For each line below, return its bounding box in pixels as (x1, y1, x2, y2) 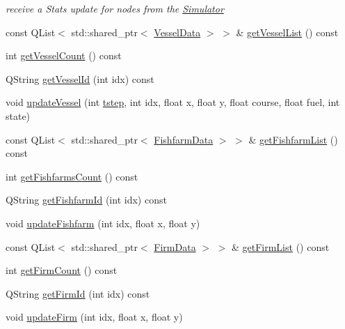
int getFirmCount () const (6, 263, 118, 277)
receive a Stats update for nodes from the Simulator (6, 1, 224, 15)
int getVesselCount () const (6, 48, 122, 63)
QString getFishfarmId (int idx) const (6, 192, 167, 207)
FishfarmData (154, 132, 214, 146)
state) (6, 108, 31, 123)
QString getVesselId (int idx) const (6, 71, 154, 86)
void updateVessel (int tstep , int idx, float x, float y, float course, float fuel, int (6, 95, 340, 109)
